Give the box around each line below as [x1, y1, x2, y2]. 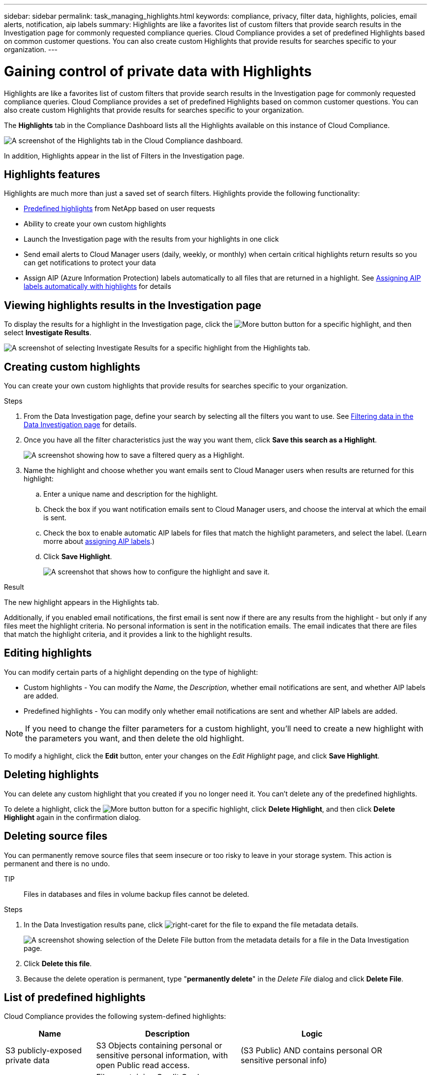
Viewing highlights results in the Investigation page [4, 299, 261, 312]
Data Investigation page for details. [24, 420, 137, 429]
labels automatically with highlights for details [24, 282, 171, 291]
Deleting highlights [4, 768, 99, 781]
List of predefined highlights [4, 991, 146, 1004]
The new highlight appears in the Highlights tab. [4, 598, 159, 607]
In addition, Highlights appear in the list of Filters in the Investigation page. [4, 151, 245, 160]
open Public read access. [96, 1060, 190, 1071]
